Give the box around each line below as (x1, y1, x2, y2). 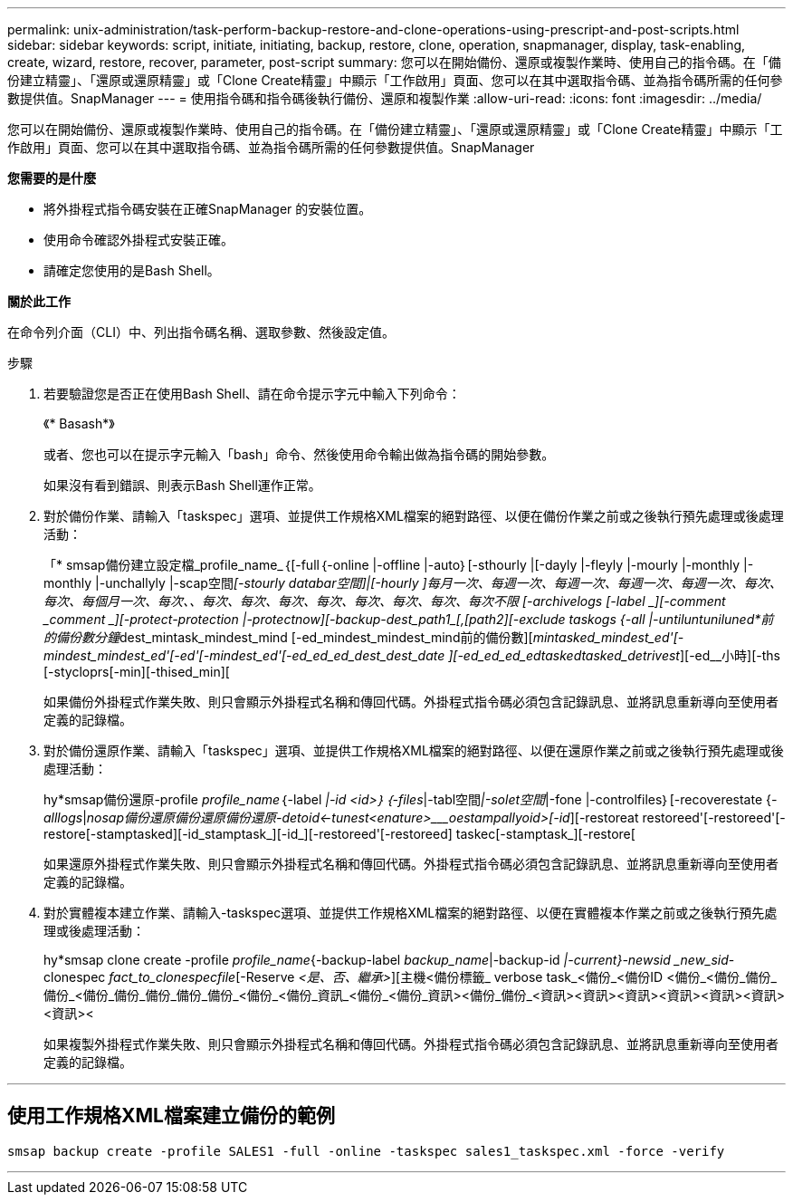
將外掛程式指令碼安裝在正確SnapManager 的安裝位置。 (43, 201, 372, 216)
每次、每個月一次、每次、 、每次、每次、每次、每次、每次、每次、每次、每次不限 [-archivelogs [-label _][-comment (43, 593, 726, 609)
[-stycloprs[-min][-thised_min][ (43, 664, 230, 679)
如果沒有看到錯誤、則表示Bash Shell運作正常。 (43, 477, 321, 493)
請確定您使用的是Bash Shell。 (43, 263, 220, 278)
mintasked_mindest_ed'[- (532, 630, 684, 645)
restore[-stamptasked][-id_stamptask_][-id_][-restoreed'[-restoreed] (43, 826, 453, 841)
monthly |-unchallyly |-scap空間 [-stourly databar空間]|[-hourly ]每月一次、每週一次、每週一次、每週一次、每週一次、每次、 (43, 575, 782, 591)
